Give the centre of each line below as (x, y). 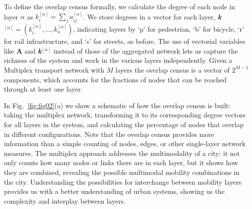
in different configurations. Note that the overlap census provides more (109, 134)
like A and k (23, 50)
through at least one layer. (43, 89)
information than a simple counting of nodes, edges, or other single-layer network (125, 143)
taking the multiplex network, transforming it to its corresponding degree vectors (125, 115)
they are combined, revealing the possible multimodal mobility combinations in (122, 172)
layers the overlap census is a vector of (173, 69)
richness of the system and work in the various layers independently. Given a (118, 60)
